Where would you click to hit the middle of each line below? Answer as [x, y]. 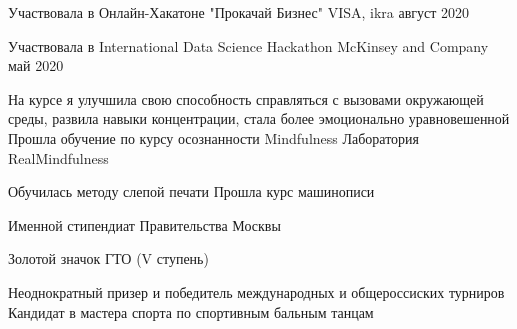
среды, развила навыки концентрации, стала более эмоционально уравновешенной [259, 118]
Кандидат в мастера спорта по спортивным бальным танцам [191, 311]
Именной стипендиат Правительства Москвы [144, 224]
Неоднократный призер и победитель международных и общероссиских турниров [256, 291]
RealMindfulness [58, 157]
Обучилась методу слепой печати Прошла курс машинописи [191, 191]
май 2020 [36, 65]
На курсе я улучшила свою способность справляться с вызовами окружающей [246, 98]
